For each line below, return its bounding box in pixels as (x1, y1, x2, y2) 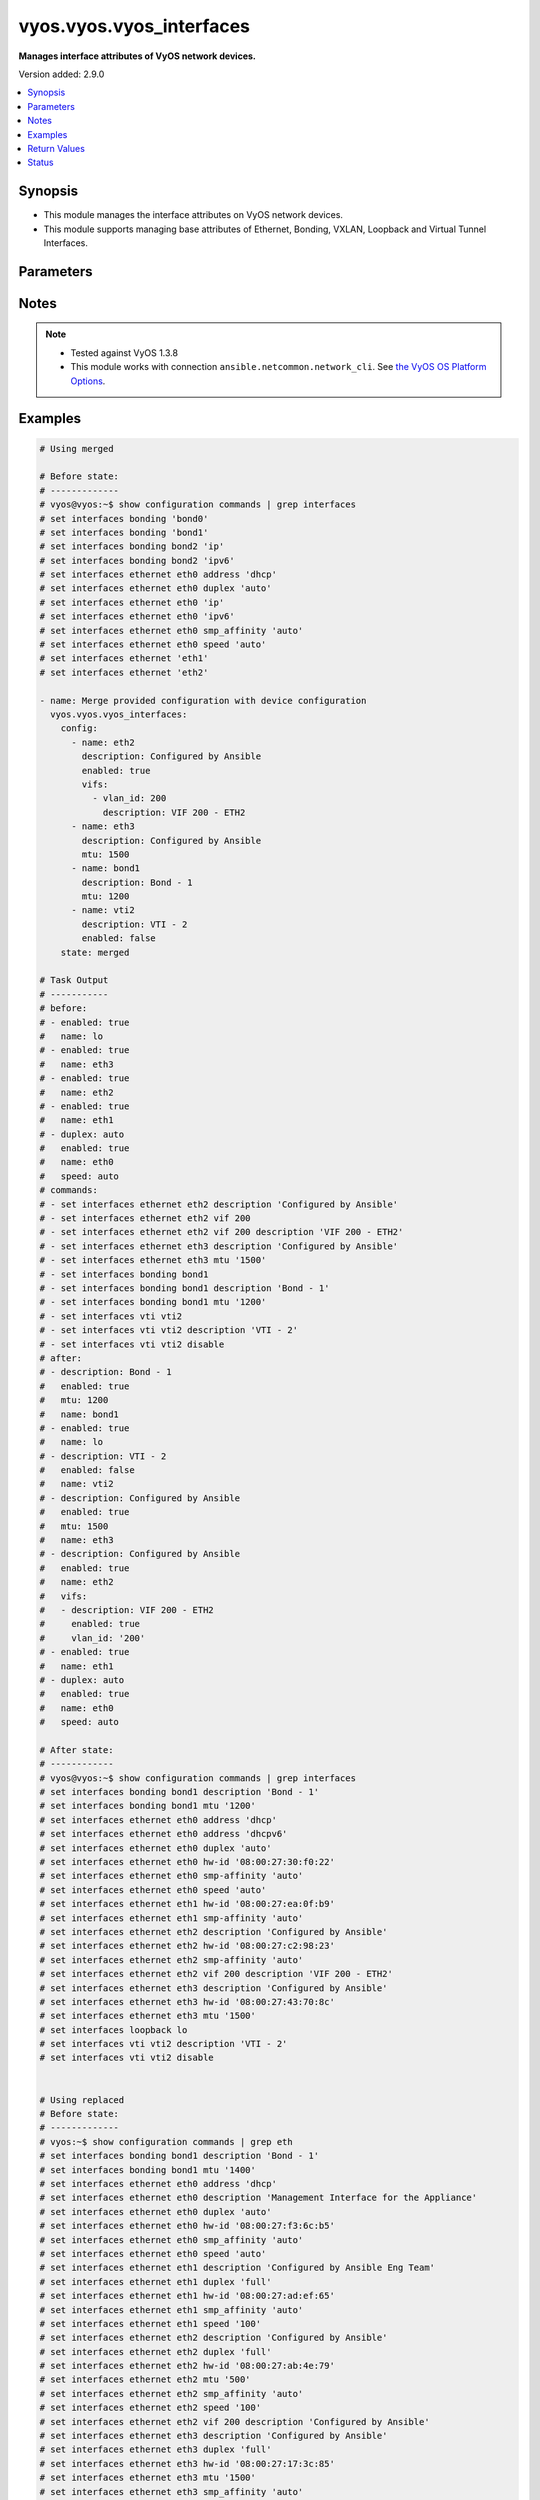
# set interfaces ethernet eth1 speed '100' (39, 2318, 262, 2329)
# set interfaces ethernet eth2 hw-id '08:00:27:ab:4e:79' (39, 2360, 335, 2372)
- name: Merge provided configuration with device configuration (39, 695, 367, 706)
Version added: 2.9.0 (18, 68, 105, 80)
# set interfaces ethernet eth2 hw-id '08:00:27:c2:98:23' (39, 1940, 335, 1952)
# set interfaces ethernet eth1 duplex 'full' (39, 2276, 272, 2287)
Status (27, 156, 54, 169)
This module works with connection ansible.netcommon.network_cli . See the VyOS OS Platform (70, 361, 487, 373)
